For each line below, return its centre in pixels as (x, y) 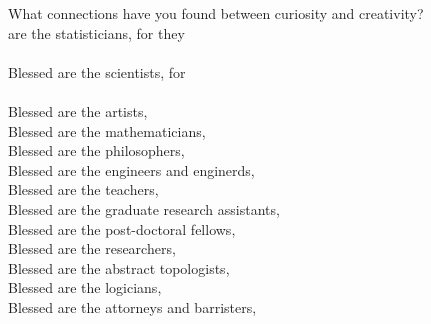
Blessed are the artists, (78, 110)
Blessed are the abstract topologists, (119, 267)
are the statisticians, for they (96, 32)
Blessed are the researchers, (92, 248)
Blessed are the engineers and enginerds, (131, 169)
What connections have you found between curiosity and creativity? (216, 13)
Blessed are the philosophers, (96, 150)
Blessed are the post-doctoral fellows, (122, 228)
